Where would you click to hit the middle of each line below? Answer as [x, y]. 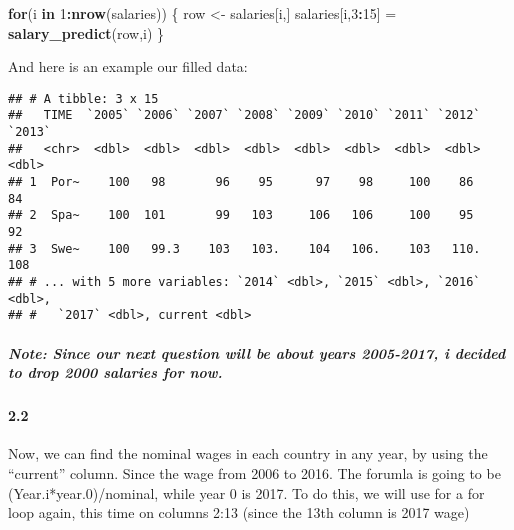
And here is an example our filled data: [128, 66]
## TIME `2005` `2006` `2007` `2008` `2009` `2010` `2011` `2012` [244, 115]
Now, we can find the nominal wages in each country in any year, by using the [248, 453]
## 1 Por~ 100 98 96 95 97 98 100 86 [241, 182]
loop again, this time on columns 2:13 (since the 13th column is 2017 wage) [239, 512]
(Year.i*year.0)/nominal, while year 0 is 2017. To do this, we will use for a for [246, 492]
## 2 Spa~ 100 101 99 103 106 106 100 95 [241, 215]
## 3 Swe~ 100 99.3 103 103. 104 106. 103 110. [244, 248]
